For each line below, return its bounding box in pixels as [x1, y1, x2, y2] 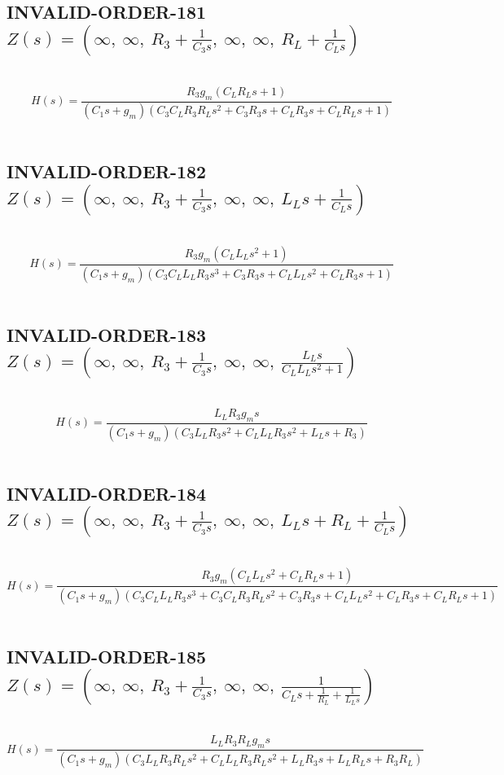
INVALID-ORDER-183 [7, 322, 207, 347]
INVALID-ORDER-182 [7, 159, 207, 184]
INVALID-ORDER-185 [7, 644, 207, 669]
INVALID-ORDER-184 [7, 480, 207, 506]
